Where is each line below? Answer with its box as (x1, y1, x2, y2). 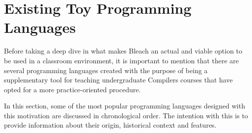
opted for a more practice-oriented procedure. (4, 84, 141, 94)
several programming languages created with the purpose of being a (4, 65, 208, 75)
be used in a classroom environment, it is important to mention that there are (4, 55, 239, 65)
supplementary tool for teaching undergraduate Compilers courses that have (4, 75, 233, 85)
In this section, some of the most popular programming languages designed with (4, 101, 245, 111)
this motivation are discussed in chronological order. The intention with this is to (4, 110, 248, 120)
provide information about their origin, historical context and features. (4, 120, 217, 130)
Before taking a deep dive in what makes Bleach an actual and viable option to (4, 46, 243, 56)
